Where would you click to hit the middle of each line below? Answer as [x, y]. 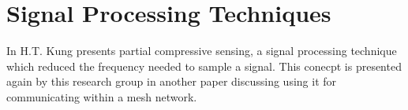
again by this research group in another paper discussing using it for [172, 81]
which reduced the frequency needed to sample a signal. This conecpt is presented [204, 66]
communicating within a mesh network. [102, 96]
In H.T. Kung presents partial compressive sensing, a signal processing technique [202, 51]
